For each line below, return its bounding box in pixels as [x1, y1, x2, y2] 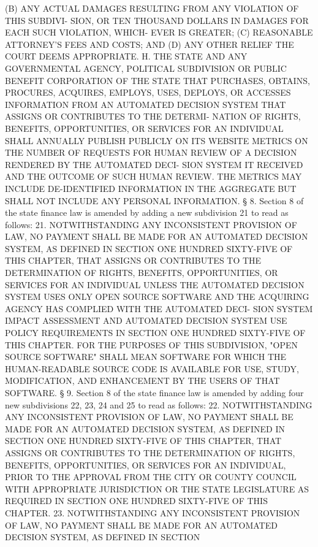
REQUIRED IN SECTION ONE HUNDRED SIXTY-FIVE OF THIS [5, 494, 268, 507]
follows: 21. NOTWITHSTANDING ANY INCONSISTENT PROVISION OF [5, 218, 297, 231]
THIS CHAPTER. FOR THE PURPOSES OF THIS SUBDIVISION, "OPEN [5, 338, 298, 351]
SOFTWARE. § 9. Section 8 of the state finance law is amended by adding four [5, 386, 304, 399]
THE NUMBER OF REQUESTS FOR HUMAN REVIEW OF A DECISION [5, 146, 297, 159]
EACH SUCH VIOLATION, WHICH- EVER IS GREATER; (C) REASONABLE [5, 26, 313, 39]
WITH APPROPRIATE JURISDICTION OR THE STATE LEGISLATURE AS [5, 482, 309, 495]
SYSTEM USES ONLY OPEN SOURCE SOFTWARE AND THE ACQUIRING [5, 290, 309, 303]
